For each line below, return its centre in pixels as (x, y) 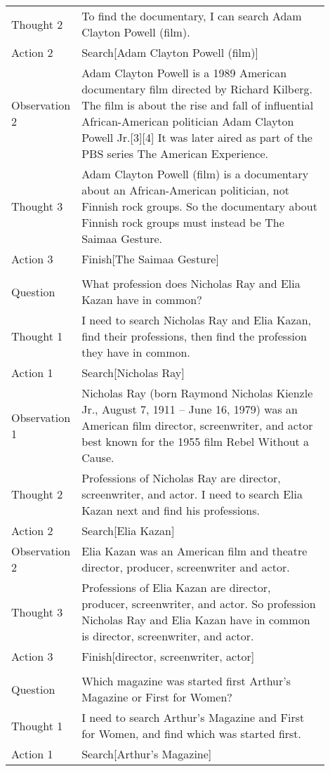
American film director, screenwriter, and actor (197, 425)
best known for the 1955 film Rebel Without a (196, 441)
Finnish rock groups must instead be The (183, 222)
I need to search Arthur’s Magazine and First (193, 717)
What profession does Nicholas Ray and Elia (191, 283)
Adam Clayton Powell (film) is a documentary (195, 174)
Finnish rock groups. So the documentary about (199, 206)
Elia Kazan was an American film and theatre (194, 551)
